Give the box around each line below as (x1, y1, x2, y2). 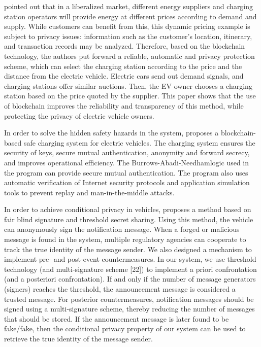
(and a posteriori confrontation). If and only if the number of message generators (4, 273, 256, 284)
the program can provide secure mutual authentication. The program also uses (4, 167, 248, 178)
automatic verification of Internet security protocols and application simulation (4, 177, 250, 188)
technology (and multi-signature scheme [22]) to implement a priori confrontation (4, 263, 257, 274)
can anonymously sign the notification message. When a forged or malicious (4, 224, 240, 234)
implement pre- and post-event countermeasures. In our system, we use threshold (4, 254, 256, 264)
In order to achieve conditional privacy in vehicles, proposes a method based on (4, 204, 251, 215)
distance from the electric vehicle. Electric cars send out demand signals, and (4, 71, 244, 81)
